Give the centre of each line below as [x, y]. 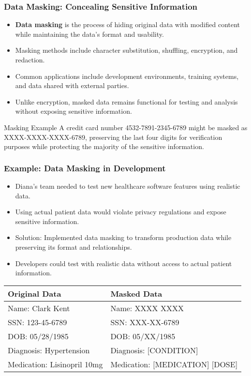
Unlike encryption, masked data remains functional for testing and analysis [126, 101]
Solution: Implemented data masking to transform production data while [123, 237]
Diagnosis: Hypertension [49, 350]
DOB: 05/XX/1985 [143, 336]
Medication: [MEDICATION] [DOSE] [174, 364]
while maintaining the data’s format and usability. [89, 34]
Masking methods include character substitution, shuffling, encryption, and [126, 50]
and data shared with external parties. [72, 85]
